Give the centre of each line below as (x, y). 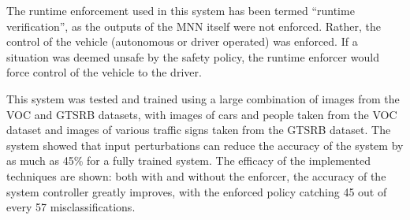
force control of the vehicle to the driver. (104, 72)
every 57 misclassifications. (71, 207)
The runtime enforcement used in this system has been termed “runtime (181, 10)
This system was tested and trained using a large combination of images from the (203, 98)
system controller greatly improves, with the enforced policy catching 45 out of (197, 191)
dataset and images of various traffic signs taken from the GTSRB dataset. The (199, 130)
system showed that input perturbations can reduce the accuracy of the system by (205, 145)
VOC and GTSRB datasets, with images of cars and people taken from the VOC (202, 114)
